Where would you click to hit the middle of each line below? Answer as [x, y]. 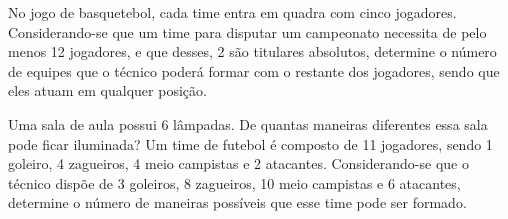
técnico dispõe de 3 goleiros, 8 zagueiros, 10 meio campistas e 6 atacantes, [234, 182]
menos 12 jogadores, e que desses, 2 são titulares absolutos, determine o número [252, 51]
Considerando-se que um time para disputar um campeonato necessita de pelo [247, 31]
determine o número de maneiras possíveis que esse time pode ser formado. [237, 202]
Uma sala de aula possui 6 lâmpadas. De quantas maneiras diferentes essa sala [248, 123]
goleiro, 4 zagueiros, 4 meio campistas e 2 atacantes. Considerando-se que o [238, 163]
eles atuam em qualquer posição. [107, 90]
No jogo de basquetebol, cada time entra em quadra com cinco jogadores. [232, 12]
